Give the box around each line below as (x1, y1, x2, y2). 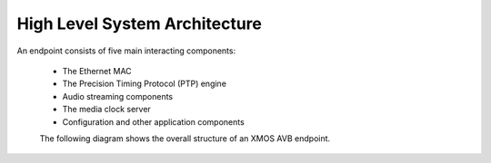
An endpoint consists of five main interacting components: (16, 45, 236, 56)
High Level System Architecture (16, 14, 263, 34)
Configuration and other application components (62, 116, 245, 127)
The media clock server (62, 104, 152, 115)
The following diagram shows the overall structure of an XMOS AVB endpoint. (39, 132, 331, 144)
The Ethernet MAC (62, 65, 132, 76)
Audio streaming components (62, 91, 174, 101)
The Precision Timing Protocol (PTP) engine (62, 78, 227, 90)
